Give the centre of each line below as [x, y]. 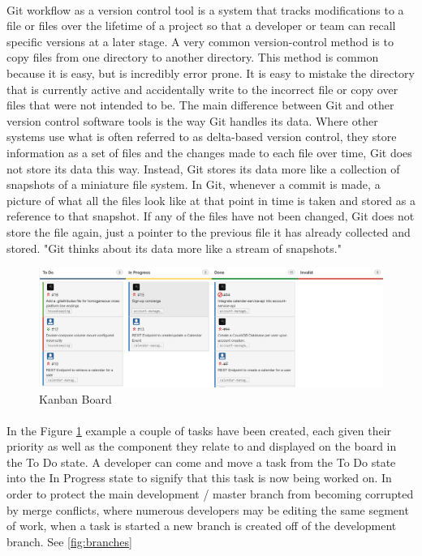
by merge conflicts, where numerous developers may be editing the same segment [208, 509]
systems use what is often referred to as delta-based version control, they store [202, 137]
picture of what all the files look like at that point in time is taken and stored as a [211, 200]
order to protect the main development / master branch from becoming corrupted [210, 494]
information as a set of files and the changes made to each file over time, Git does [209, 152]
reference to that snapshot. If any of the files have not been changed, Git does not [211, 216]
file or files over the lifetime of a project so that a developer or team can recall [201, 26]
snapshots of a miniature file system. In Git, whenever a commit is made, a [194, 184]
